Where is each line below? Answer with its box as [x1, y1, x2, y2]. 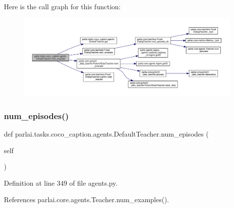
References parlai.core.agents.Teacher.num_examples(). [4, 194, 169, 204]
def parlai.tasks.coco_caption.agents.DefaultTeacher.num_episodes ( [4, 129, 209, 139]
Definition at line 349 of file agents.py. [4, 178, 117, 188]
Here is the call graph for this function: [4, 1, 121, 11]
